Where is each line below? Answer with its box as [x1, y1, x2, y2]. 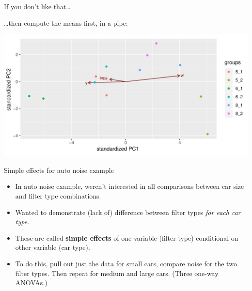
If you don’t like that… [4, 1, 71, 11]
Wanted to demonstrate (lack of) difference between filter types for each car [15, 207, 241, 217]
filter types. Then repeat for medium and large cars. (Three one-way [15, 268, 219, 278]
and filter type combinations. [15, 190, 101, 200]
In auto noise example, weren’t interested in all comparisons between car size [15, 181, 244, 191]
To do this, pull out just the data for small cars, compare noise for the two [15, 258, 237, 268]
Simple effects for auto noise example [4, 165, 114, 175]
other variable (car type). [15, 242, 90, 252]
